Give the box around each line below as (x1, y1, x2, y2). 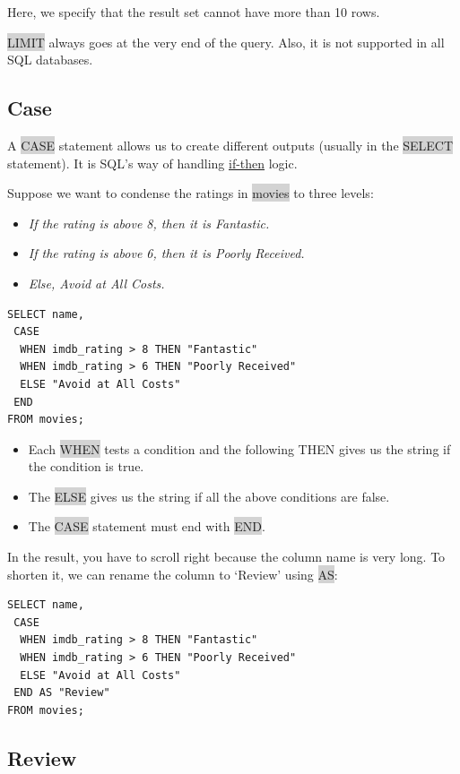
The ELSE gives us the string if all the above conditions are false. (28, 486, 390, 505)
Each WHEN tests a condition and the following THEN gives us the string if (28, 439, 451, 458)
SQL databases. (7, 50, 93, 69)
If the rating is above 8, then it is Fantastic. (28, 213, 270, 232)
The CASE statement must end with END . (28, 517, 265, 536)
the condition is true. (28, 457, 144, 476)
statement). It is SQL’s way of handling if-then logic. (7, 153, 298, 172)
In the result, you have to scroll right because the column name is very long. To (7, 547, 446, 566)
